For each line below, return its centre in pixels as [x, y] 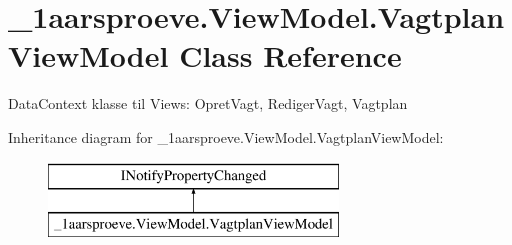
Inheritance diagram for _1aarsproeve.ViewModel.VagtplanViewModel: [226, 136]
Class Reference [290, 55]
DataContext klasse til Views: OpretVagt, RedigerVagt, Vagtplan [208, 103]
